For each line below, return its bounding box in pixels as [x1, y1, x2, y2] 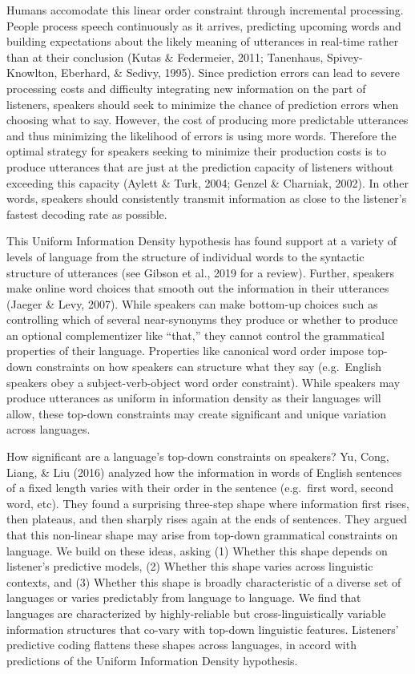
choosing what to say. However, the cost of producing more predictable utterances [6, 111, 409, 128]
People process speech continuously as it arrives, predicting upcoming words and [6, 17, 401, 34]
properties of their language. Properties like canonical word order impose [6, 342, 365, 359]
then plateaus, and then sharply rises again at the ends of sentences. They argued [6, 511, 407, 527]
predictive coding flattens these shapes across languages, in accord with [6, 636, 357, 653]
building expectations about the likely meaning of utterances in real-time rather [6, 33, 399, 50]
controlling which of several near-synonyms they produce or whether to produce [6, 311, 398, 328]
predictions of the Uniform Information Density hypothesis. [6, 652, 298, 668]
